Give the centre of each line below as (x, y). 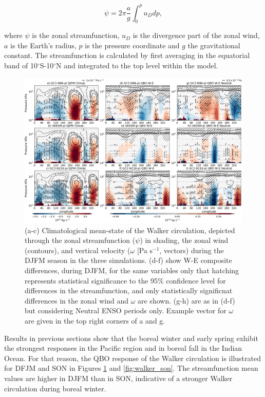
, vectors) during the (192, 250)
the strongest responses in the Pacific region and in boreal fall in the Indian (123, 348)
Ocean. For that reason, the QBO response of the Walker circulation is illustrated (132, 358)
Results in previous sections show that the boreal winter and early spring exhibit (131, 338)
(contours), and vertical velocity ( (78, 250)
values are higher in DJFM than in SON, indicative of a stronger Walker (118, 378)
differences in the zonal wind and (77, 300)
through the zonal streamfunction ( (80, 240)
